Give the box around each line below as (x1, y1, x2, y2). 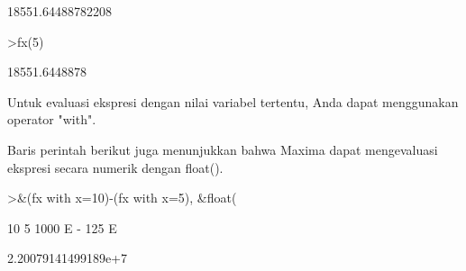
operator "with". (7, 110, 96, 129)
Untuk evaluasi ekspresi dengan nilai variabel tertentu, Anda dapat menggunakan (7, 92, 459, 111)
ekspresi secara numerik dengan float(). (7, 158, 224, 176)
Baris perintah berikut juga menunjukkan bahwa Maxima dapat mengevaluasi (7, 140, 438, 158)
